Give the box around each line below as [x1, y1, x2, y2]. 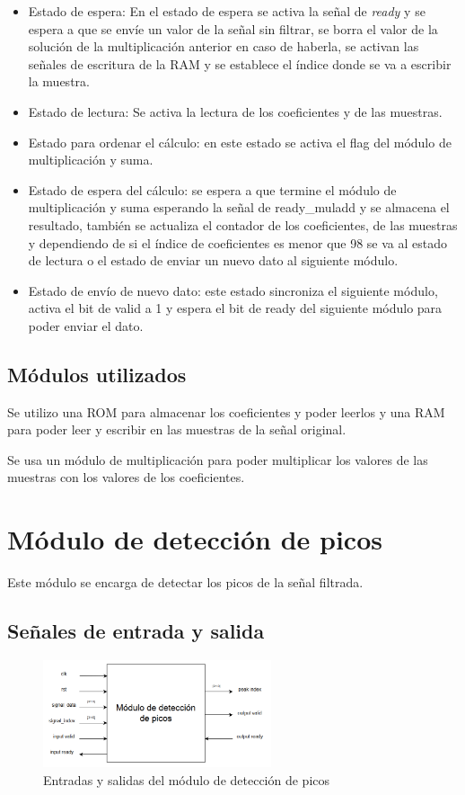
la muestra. [28, 72, 90, 91]
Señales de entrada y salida [7, 617, 265, 645]
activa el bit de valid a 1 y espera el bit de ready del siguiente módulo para [28, 299, 443, 317]
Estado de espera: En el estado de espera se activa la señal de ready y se [28, 2, 426, 20]
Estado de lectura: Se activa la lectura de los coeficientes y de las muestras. [28, 102, 443, 121]
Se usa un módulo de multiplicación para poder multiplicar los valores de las [7, 450, 428, 469]
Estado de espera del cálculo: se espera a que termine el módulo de [28, 180, 397, 199]
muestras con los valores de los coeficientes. [7, 468, 245, 487]
